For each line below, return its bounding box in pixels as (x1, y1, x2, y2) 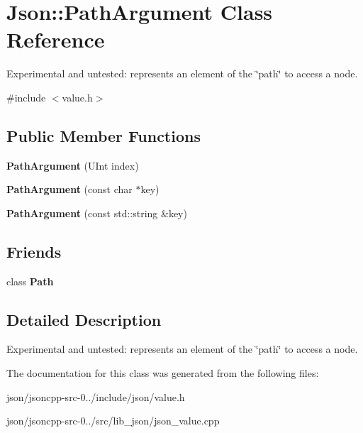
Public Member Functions (6, 124, 201, 146)
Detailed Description (6, 308, 162, 330)
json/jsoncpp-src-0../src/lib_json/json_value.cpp (6, 413, 220, 428)
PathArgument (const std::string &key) (6, 205, 187, 220)
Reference (6, 25, 105, 54)
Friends (6, 240, 62, 262)
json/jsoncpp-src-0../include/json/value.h (6, 389, 185, 404)
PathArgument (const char (6, 182, 133, 197)
